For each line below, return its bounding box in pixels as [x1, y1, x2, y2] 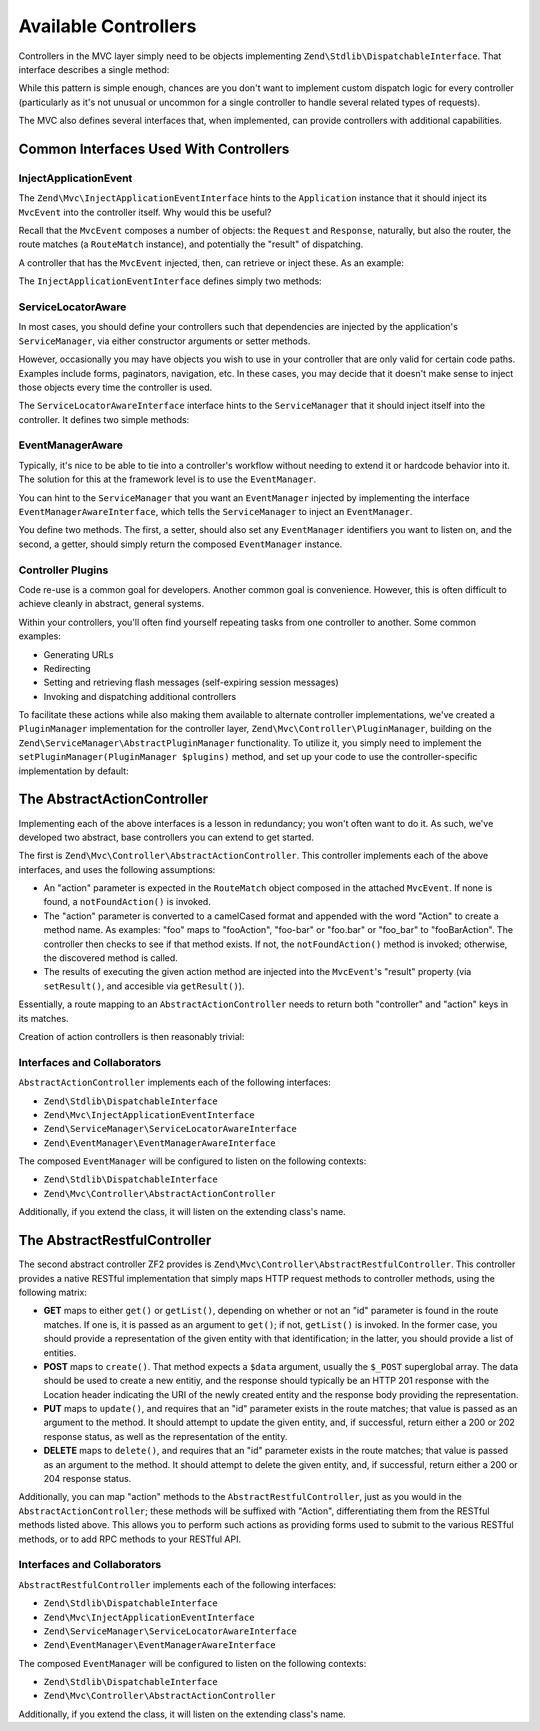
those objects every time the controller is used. [18, 381, 213, 393]
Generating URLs [43, 648, 114, 660]
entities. [43, 1346, 77, 1359]
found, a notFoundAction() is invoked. [43, 896, 212, 908]
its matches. [18, 1012, 69, 1024]
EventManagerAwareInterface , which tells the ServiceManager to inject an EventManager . [18, 506, 413, 518]
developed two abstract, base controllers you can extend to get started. [18, 831, 315, 843]
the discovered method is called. [43, 952, 179, 964]
